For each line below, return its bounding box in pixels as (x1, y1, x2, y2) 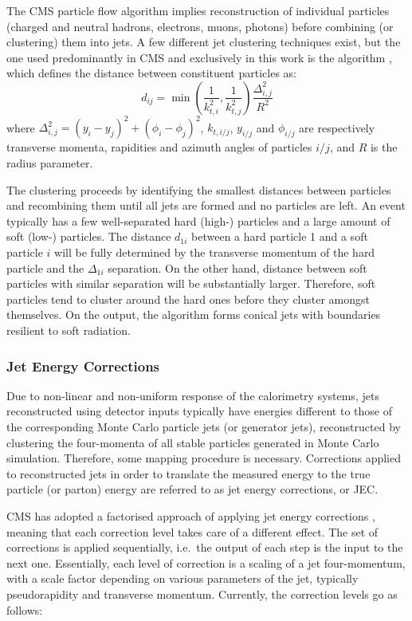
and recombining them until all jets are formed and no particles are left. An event (6, 197, 406, 214)
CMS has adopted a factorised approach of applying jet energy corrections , (6, 507, 375, 524)
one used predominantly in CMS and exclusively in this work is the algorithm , (6, 49, 392, 65)
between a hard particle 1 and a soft (191, 228, 368, 245)
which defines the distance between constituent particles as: (6, 65, 296, 81)
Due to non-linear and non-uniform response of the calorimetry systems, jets (6, 387, 379, 403)
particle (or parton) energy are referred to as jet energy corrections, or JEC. (6, 481, 379, 497)
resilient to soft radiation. (6, 322, 131, 338)
